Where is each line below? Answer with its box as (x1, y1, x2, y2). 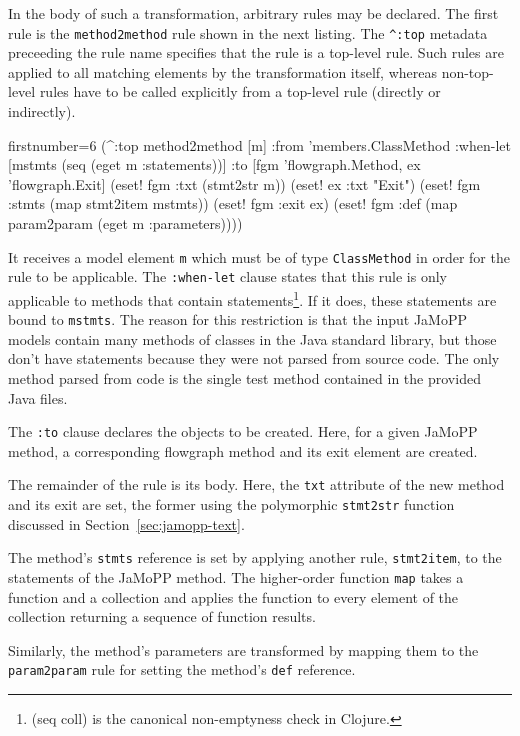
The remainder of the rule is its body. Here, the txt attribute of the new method (8, 474, 505, 495)
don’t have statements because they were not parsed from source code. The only (8, 348, 500, 369)
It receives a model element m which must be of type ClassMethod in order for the (8, 246, 510, 267)
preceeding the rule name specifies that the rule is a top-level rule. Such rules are (8, 42, 504, 63)
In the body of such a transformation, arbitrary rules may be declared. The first (8, 3, 499, 23)
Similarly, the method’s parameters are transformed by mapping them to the (8, 639, 479, 660)
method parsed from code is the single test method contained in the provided (8, 368, 481, 388)
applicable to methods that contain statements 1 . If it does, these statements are (8, 286, 497, 310)
